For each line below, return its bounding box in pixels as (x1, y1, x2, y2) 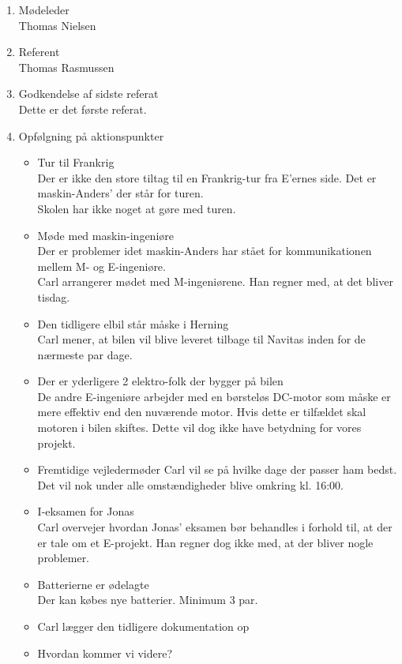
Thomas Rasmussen (18, 58, 115, 75)
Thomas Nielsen (18, 17, 96, 33)
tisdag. (37, 288, 70, 305)
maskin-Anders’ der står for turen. (37, 185, 204, 201)
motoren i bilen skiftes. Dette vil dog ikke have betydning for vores (37, 419, 362, 436)
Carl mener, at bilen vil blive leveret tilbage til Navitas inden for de (37, 331, 366, 347)
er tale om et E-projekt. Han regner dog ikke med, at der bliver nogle (37, 534, 374, 550)
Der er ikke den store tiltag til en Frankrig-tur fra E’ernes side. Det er (37, 169, 377, 186)
